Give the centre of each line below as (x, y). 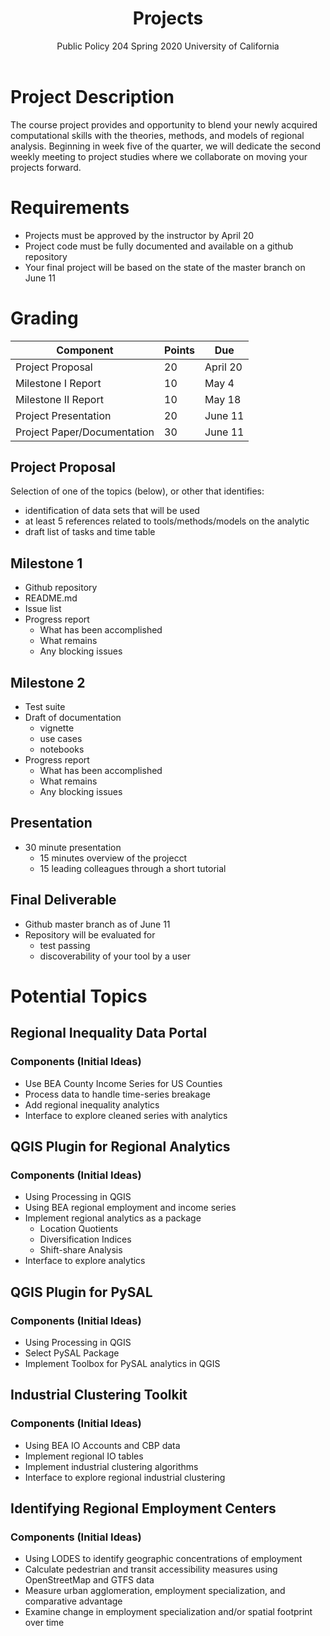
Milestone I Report (58, 383)
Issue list (43, 609)
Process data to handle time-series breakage (117, 1094)
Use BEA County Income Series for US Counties (123, 1083)
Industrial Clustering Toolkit (99, 1395)
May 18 (223, 399)
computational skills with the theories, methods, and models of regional (157, 135)
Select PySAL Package (72, 1353)
